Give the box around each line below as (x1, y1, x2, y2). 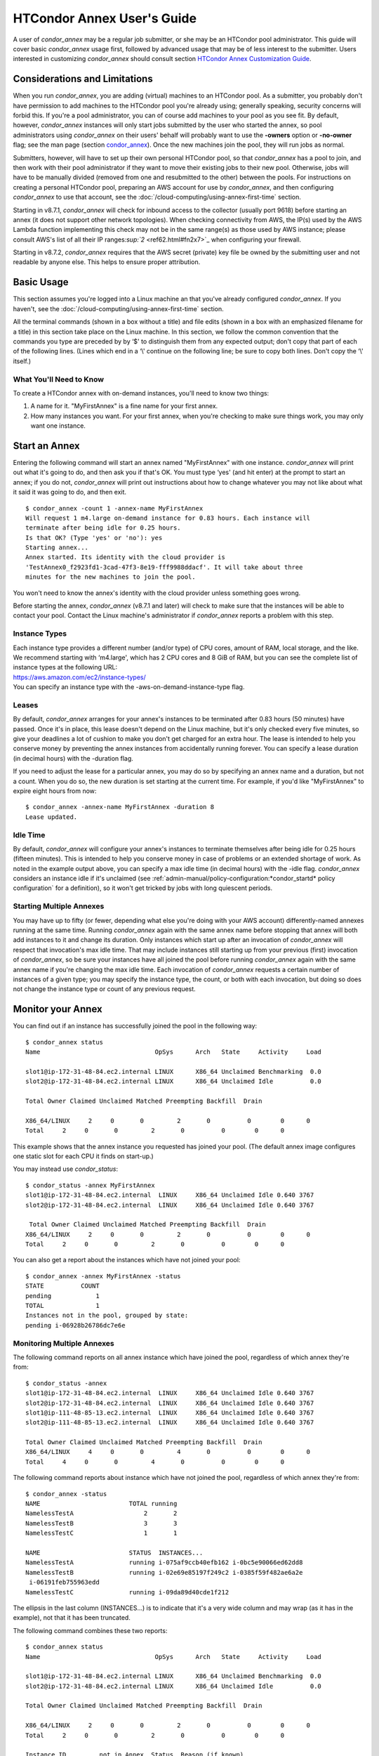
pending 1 (25, 1292, 100, 1299)
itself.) (13, 357, 32, 365)
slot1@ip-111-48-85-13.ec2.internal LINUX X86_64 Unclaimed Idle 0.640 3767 (25, 1408, 314, 1417)
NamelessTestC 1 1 (25, 1529, 178, 1538)
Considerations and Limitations (13, 73, 154, 85)
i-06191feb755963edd (29, 1578, 100, 1587)
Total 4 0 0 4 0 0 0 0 (25, 1457, 285, 1466)
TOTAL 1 (25, 1302, 100, 1310)
